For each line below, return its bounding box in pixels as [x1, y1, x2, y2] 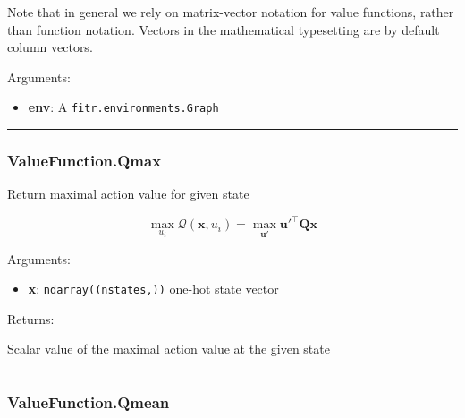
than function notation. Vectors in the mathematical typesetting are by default [7, 20, 440, 38]
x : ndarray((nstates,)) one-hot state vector [28, 279, 279, 298]
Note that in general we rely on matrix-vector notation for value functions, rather [7, 3, 454, 21]
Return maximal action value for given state [7, 184, 249, 203]
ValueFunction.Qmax [7, 149, 162, 171]
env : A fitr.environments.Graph [28, 98, 219, 116]
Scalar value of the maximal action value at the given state [7, 339, 330, 358]
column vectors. [7, 38, 93, 56]
